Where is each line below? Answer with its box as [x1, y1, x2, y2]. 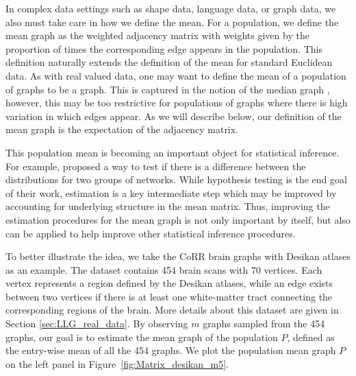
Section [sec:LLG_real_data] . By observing [5, 316, 188, 331]
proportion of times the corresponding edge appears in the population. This [5, 41, 322, 56]
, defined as [287, 329, 335, 344]
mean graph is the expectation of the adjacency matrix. [5, 122, 239, 137]
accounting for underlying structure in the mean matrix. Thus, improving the [5, 199, 330, 213]
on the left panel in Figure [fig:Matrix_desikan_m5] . [5, 356, 229, 371]
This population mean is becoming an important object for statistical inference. [5, 145, 340, 159]
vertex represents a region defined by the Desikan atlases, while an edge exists [5, 276, 333, 290]
